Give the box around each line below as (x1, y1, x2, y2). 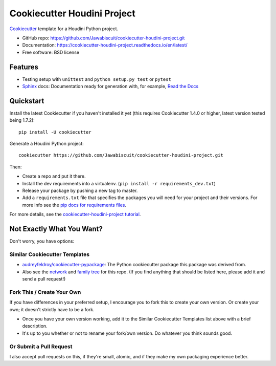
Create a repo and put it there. (22, 173, 86, 179)
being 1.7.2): (9, 117, 35, 123)
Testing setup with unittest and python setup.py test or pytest (22, 76, 171, 82)
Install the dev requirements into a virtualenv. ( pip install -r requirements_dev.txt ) (22, 180, 216, 186)
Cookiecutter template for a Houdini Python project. (9, 26, 119, 32)
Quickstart (9, 96, 44, 105)
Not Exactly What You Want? (9, 225, 103, 233)
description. (22, 323, 48, 329)
